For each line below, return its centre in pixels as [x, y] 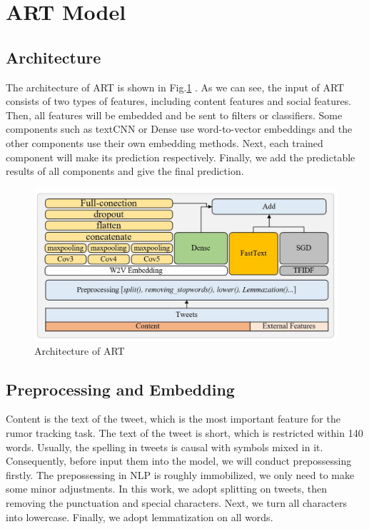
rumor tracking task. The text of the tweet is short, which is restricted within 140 [184, 432]
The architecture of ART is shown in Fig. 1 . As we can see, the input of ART [175, 87]
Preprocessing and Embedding [120, 389]
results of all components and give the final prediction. [125, 171]
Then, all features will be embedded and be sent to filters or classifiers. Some [174, 115]
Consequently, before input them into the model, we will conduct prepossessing [179, 461]
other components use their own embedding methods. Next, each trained [165, 142]
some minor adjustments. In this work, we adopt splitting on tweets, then [167, 489]
